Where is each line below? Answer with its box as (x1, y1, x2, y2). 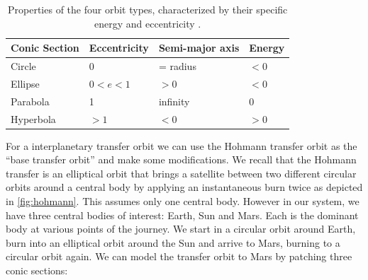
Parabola (11, 93, 50, 108)
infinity (158, 93, 190, 108)
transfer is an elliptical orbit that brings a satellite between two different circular (6, 165, 357, 180)
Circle (11, 59, 36, 74)
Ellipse (11, 76, 40, 91)
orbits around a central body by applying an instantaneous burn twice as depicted (6, 180, 363, 194)
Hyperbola (11, 111, 56, 126)
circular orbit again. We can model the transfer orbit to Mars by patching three (6, 249, 352, 264)
